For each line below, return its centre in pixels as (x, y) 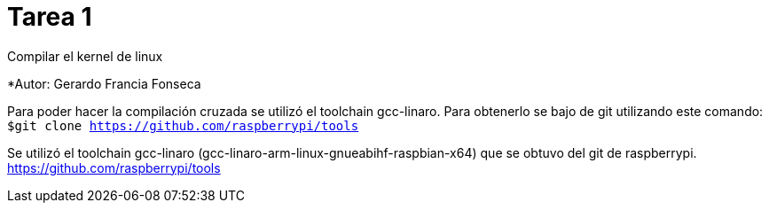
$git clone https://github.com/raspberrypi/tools (183, 125)
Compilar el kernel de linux (85, 56)
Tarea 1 (50, 17)
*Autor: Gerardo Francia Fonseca (104, 83)
